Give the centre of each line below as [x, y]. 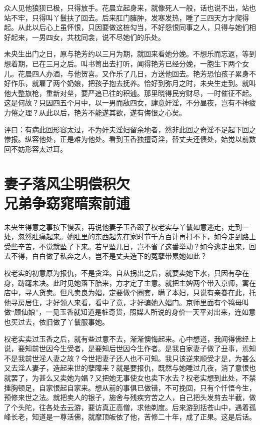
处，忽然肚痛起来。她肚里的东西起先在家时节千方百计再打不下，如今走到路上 [130, 236]
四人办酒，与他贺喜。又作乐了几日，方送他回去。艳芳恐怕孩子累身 [140, 73]
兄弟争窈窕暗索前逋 [67, 203]
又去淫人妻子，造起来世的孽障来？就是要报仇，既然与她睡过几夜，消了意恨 [126, 368]
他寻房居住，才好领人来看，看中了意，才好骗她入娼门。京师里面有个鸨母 [123, 302]
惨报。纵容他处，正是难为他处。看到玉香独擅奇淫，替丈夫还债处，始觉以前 [126, 139]
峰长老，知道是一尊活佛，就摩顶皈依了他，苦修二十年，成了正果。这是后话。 [130, 417]
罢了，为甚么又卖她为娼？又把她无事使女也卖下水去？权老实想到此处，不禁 [133, 377]
